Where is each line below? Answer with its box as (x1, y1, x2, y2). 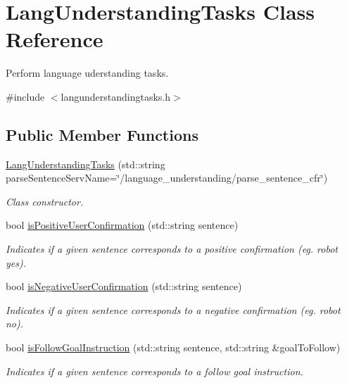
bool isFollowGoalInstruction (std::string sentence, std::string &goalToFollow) (6, 340, 341, 355)
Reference (6, 25, 103, 54)
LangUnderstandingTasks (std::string (6, 156, 165, 171)
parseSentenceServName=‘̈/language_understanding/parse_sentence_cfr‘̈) (6, 170, 328, 185)
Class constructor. (6, 194, 84, 208)
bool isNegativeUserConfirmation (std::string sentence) (6, 279, 242, 294)
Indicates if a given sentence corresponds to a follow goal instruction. (6, 363, 303, 378)
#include (6, 89, 45, 103)
